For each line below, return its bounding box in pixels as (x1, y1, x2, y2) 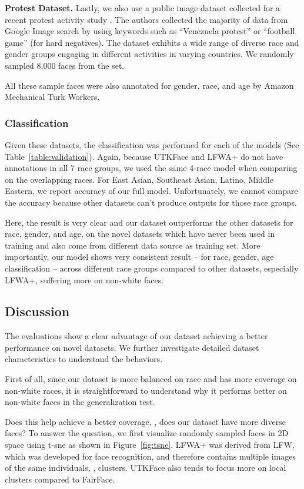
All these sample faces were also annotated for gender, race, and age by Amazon (5, 79, 294, 91)
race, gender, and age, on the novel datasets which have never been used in (5, 227, 275, 240)
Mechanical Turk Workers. (5, 91, 100, 103)
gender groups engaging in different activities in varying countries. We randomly (5, 48, 294, 60)
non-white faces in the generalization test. (5, 396, 155, 408)
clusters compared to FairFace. (5, 473, 115, 485)
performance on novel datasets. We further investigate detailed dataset (5, 341, 259, 353)
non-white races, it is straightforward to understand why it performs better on (5, 384, 287, 396)
